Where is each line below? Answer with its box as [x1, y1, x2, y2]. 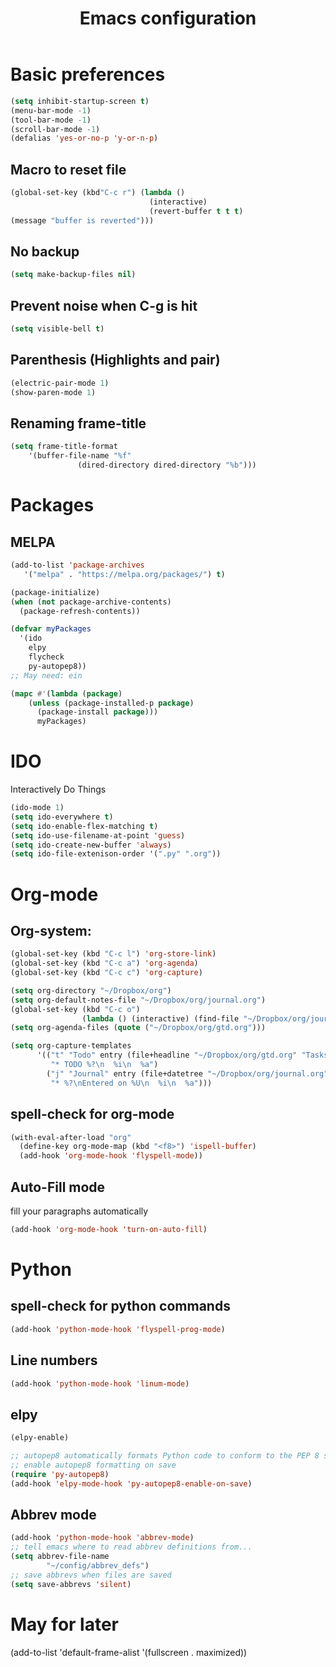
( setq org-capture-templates [10, 1041, 132, 1051]
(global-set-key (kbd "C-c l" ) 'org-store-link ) [10, 949, 217, 959]
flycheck [28, 652, 65, 662]
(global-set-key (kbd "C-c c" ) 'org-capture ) [10, 968, 203, 978]
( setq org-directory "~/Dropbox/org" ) [10, 985, 172, 996]
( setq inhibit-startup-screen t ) [10, 96, 150, 106]
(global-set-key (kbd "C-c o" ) [10, 1004, 141, 1014]
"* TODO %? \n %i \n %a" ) [50, 1060, 159, 1070]
